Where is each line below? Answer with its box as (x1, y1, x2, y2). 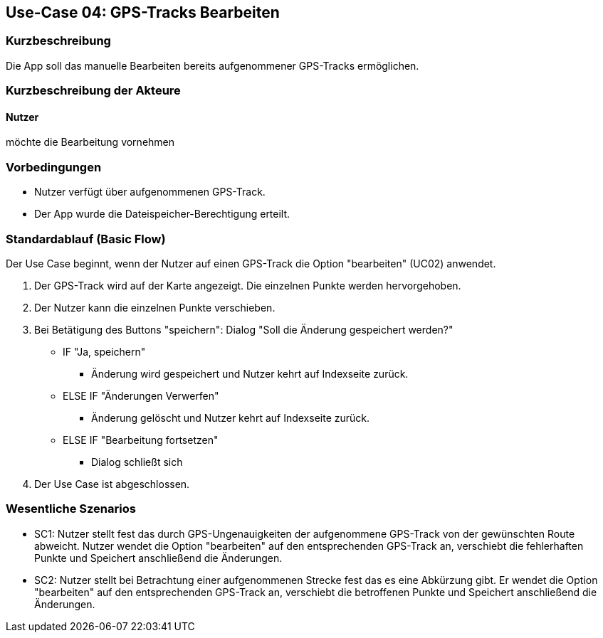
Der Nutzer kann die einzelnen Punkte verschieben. (34, 301, 276, 314)
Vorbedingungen (6, 159, 102, 174)
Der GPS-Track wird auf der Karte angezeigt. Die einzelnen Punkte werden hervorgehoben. (34, 279, 461, 292)
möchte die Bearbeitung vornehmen (6, 136, 175, 149)
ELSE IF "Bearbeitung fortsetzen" (63, 433, 219, 446)
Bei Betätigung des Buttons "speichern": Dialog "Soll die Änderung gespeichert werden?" (34, 323, 453, 336)
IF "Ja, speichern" (63, 345, 146, 358)
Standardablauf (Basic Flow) (6, 231, 166, 246)
